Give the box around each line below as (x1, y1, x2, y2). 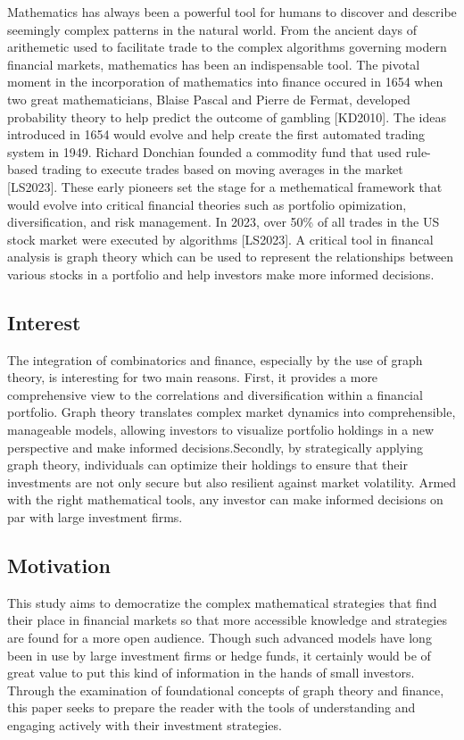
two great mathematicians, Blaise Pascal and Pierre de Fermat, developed (7, 89, 410, 108)
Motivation (7, 552, 111, 579)
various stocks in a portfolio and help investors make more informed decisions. (7, 264, 435, 283)
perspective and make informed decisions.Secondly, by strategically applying (7, 437, 423, 456)
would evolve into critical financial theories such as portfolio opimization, (7, 195, 407, 213)
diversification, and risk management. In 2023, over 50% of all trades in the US (7, 212, 440, 231)
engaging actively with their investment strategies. (7, 716, 282, 734)
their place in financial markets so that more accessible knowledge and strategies (7, 611, 447, 629)
